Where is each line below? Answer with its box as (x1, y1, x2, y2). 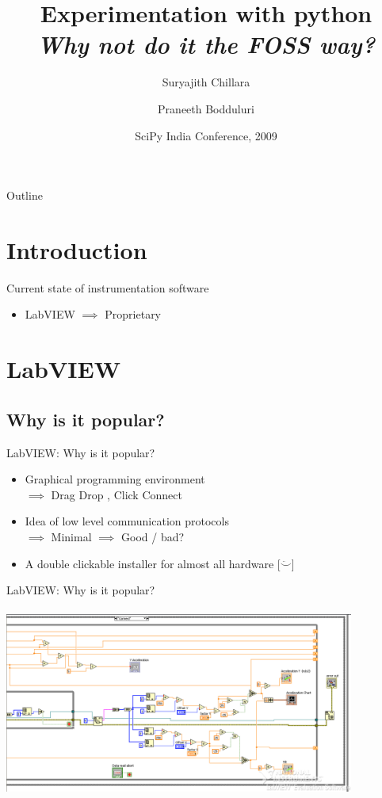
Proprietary (105, 306, 162, 323)
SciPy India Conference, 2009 (135, 127, 277, 143)
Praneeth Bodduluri (158, 100, 254, 116)
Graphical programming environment (25, 471, 205, 487)
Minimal (51, 528, 92, 544)
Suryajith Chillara (162, 74, 250, 90)
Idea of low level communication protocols (25, 513, 229, 529)
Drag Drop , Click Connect (51, 486, 182, 502)
